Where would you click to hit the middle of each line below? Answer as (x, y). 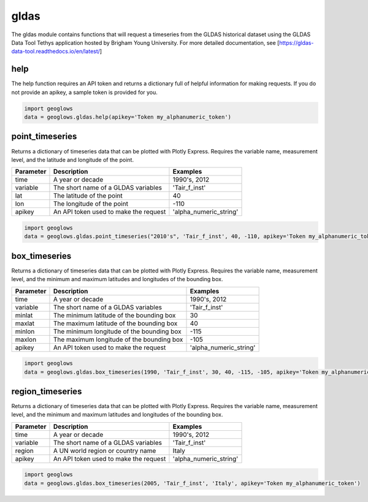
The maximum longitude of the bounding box (118, 339)
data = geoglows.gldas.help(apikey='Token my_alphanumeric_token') (128, 117)
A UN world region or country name (105, 450)
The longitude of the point (91, 204)
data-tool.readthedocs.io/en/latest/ (56, 52)
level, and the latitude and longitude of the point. (73, 160)
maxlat (25, 323)
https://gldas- (297, 42)
